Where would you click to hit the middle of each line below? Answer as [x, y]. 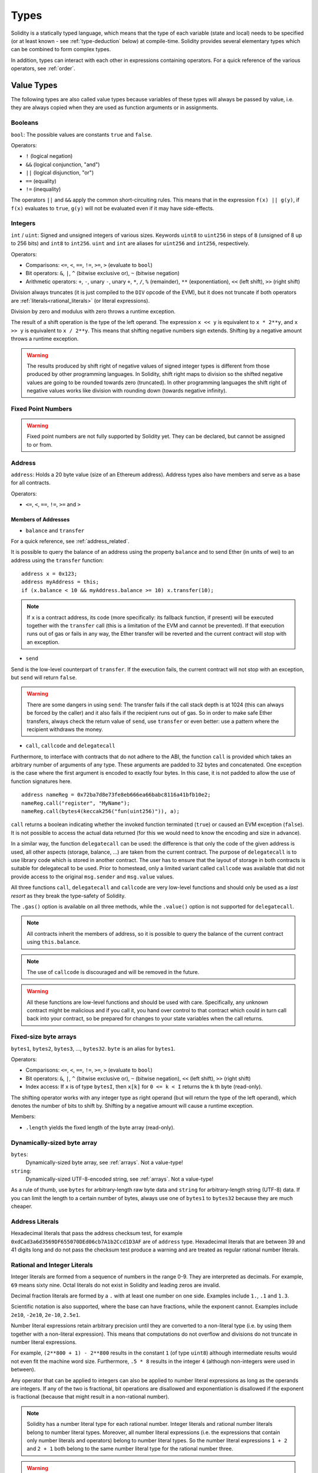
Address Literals [35, 1221]
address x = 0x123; [49, 574]
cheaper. [21, 1206]
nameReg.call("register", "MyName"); [76, 803]
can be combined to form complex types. [61, 49]
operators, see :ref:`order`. [43, 68]
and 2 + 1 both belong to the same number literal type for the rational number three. [130, 1449]
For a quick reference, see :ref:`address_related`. [70, 541]
